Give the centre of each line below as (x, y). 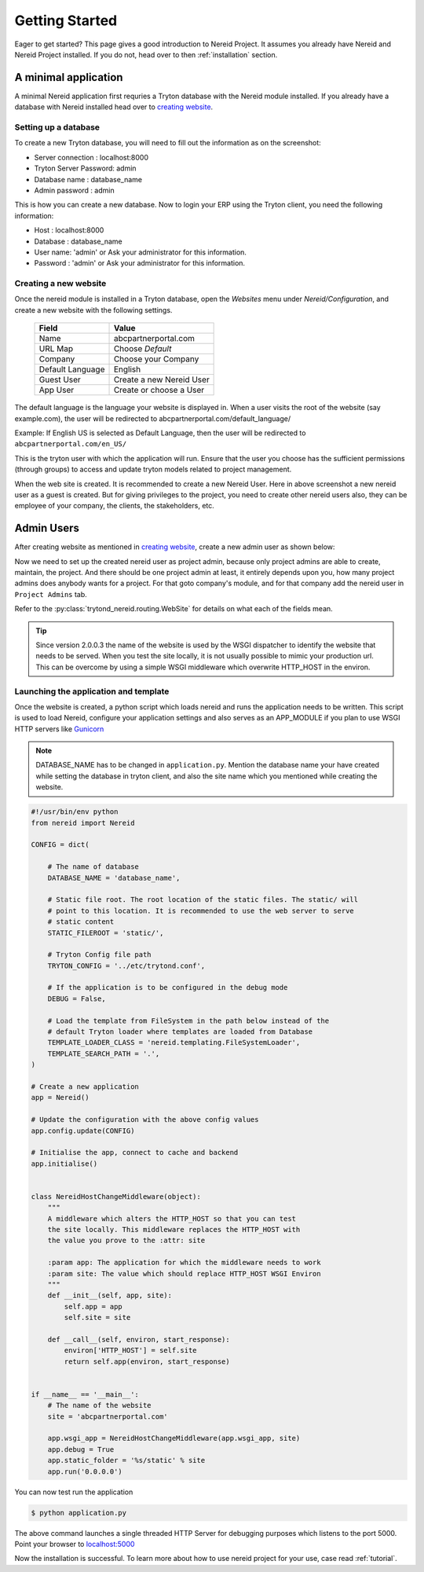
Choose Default (143, 349)
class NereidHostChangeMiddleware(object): (116, 1196)
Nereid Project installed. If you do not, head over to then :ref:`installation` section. (146, 54)
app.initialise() (64, 1163)
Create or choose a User (159, 390)
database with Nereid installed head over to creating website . (114, 107)
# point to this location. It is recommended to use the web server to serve (201, 911)
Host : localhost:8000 (69, 230)
